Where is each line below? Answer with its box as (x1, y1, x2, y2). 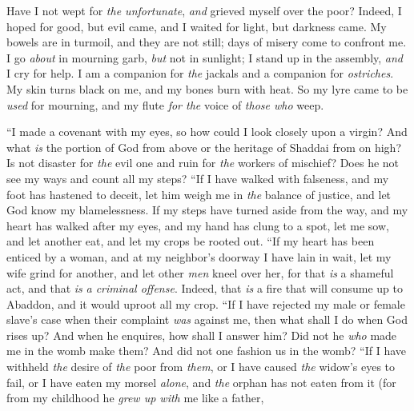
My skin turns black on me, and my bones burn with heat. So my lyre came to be (6, 80, 408, 97)
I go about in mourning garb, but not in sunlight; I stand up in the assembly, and (6, 49, 403, 66)
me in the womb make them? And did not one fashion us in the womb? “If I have (6, 342, 407, 359)
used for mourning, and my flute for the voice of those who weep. (6, 96, 324, 113)
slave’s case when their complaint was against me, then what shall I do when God (6, 311, 408, 328)
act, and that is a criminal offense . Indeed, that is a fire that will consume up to (6, 280, 403, 297)
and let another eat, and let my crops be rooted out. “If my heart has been (6, 233, 375, 249)
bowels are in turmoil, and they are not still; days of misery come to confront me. (6, 34, 407, 50)
